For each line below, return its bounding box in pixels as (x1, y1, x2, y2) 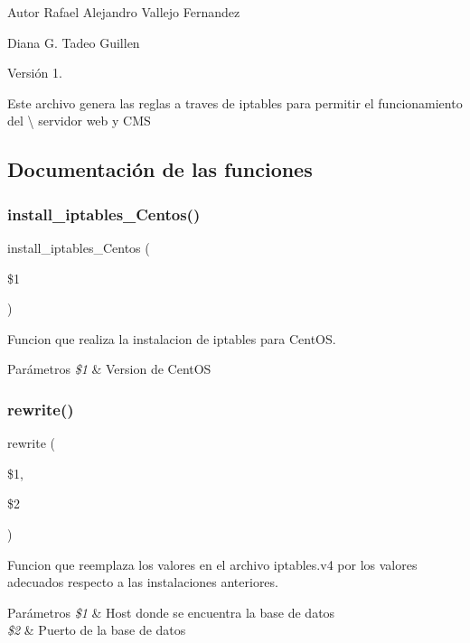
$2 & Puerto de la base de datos (7, 620, 186, 639)
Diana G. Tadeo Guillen (7, 33, 140, 51)
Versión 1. (7, 63, 62, 82)
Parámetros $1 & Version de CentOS (7, 359, 211, 378)
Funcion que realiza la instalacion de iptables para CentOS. (7, 329, 336, 348)
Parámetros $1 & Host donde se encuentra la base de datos (7, 602, 335, 621)
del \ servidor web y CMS (7, 111, 151, 130)
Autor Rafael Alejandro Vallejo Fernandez (7, 3, 240, 21)
